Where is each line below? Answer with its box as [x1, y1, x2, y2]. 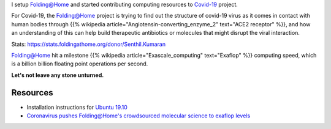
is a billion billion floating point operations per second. [11, 60, 148, 67]
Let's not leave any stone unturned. [11, 71, 104, 79]
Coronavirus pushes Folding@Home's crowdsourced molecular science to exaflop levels [26, 112, 251, 119]
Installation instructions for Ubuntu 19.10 [26, 103, 128, 111]
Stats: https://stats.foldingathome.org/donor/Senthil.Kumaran [11, 40, 165, 48]
